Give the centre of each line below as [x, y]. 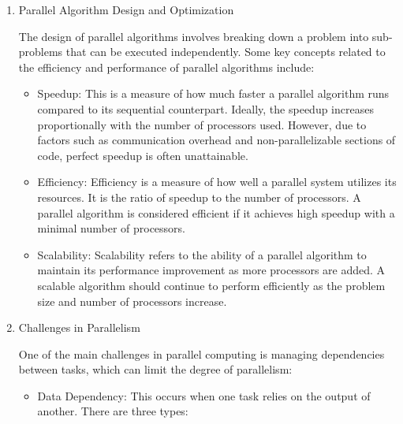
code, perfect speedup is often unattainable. [143, 155]
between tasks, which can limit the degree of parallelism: [155, 369]
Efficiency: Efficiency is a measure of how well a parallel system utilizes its [217, 182]
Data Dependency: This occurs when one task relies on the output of [204, 395]
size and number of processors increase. [132, 301]
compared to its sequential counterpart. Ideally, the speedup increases [205, 108]
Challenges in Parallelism [79, 327]
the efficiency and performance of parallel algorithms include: [166, 67]
